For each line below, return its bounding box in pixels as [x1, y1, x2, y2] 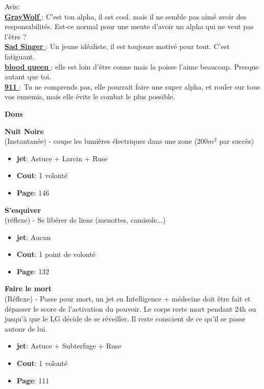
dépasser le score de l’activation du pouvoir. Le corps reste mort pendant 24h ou [5, 303, 256, 314]
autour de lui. [5, 323, 47, 334]
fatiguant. [5, 51, 35, 61]
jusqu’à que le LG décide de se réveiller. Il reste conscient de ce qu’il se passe [5, 313, 246, 324]
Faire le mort [5, 283, 52, 294]
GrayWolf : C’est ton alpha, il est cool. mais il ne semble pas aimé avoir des [5, 11, 247, 21]
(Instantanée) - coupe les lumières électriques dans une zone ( [5, 136, 197, 146]
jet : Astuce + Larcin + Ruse [16, 153, 108, 163]
